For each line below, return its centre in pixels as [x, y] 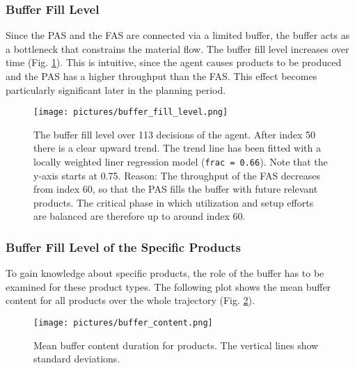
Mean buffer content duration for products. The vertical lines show [176, 345]
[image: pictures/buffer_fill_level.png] [131, 112]
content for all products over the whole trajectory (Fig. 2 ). [130, 300]
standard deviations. [77, 359]
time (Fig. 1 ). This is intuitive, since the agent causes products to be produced [174, 62]
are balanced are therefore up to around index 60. [140, 216]
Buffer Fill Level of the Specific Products [124, 247]
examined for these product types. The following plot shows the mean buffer [168, 286]
